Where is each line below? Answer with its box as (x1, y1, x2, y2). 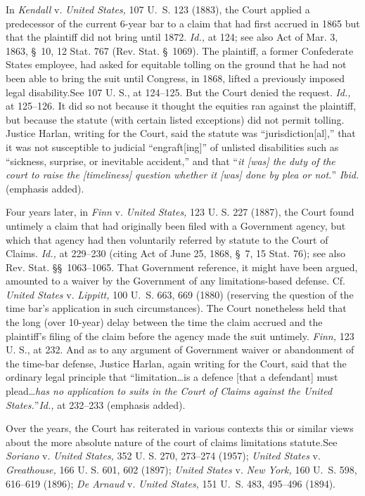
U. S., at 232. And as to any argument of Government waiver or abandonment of (6, 342, 354, 357)
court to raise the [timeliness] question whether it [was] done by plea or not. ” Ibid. (6, 167, 359, 182)
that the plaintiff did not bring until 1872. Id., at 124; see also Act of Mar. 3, (6, 30, 338, 44)
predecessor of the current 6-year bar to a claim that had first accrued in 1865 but (6, 15, 360, 30)
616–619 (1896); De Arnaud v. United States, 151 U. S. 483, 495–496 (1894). (6, 476, 335, 490)
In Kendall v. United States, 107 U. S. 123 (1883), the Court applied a (6, 2, 310, 16)
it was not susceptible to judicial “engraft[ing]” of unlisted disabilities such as (6, 139, 339, 154)
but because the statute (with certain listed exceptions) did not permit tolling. (6, 112, 345, 126)
